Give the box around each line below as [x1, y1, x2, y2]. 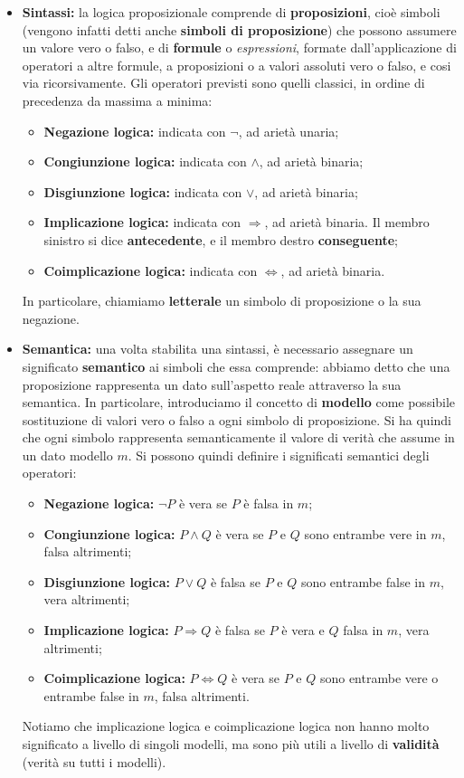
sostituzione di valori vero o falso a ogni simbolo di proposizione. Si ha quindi [22, 410, 452, 429]
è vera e [281, 621, 325, 640]
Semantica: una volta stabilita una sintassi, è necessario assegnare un [22, 339, 413, 358]
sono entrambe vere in [304, 524, 427, 543]
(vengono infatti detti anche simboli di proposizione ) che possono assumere [22, 20, 457, 39]
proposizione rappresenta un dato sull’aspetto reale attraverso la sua [22, 375, 402, 394]
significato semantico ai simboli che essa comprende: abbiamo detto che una [22, 356, 450, 375]
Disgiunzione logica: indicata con [43, 182, 242, 201]
